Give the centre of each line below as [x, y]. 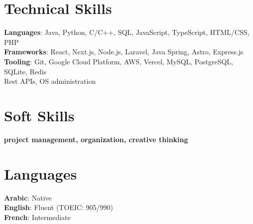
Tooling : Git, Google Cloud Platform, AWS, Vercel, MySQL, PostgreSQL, [119, 61]
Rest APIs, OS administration [50, 81]
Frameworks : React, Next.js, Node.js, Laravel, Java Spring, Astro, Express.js [124, 52]
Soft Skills [39, 115]
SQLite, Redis [25, 71]
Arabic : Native [28, 197]
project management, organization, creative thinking [96, 139]
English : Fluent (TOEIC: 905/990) [59, 207]
